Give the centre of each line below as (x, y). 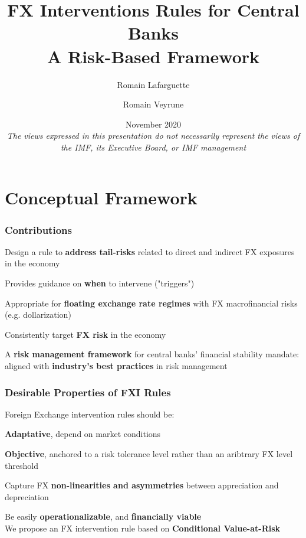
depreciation (27, 496)
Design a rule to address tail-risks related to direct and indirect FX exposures (150, 251)
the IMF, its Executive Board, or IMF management (153, 147)
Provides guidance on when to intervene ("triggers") (100, 283)
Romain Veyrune (153, 104)
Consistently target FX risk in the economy (85, 334)
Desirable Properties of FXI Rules (88, 392)
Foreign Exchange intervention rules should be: (90, 414)
